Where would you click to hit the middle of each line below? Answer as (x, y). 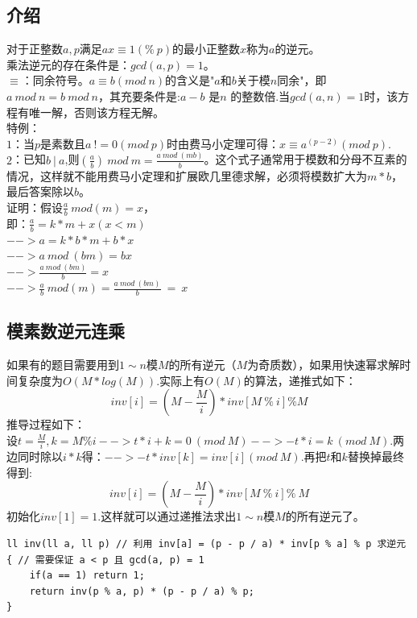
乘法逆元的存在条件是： (68, 64)
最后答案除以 (40, 191)
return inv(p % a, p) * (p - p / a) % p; (142, 591)
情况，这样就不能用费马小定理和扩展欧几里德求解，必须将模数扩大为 (187, 175)
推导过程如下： (46, 424)
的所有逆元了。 (325, 516)
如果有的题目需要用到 (63, 365)
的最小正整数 (206, 49)
